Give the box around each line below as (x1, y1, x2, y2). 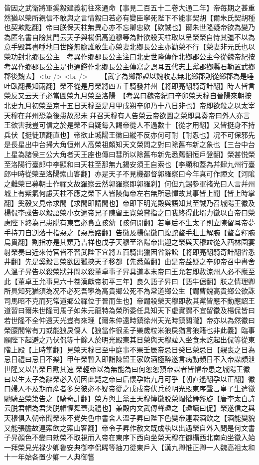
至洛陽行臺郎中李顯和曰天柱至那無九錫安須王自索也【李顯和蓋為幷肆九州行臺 (4, 158, 255, 169)
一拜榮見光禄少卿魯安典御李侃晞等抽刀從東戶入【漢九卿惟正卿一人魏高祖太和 (4, 442, 255, 452)
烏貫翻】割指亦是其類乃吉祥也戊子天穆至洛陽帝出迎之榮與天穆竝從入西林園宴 (4, 237, 255, 247)
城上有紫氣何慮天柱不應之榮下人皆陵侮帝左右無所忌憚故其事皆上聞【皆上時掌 (4, 188, 255, 198)
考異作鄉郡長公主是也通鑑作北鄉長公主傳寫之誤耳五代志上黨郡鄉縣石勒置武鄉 (4, 61, 255, 71)
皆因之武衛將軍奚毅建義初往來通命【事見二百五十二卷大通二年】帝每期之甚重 (4, 2, 255, 12)
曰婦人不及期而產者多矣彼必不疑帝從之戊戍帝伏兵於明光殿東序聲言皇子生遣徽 (4, 383, 255, 394)
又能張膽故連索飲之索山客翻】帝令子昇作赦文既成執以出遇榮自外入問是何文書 (4, 422, 255, 433)
